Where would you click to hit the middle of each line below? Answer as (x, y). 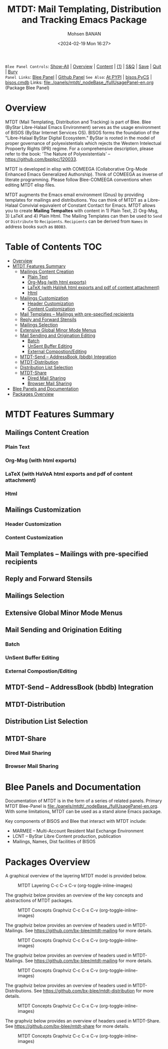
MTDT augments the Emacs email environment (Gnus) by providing (75, 195)
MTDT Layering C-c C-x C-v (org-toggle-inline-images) (75, 885)
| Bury (12, 72)
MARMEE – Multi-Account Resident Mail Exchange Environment (78, 831)
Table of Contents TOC (54, 247)
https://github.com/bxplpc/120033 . (41, 159)
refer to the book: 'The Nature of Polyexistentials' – (58, 154)
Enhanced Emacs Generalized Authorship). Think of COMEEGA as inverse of (84, 174)
